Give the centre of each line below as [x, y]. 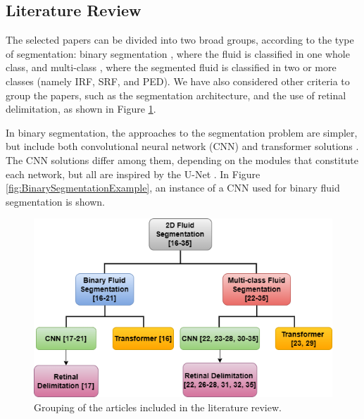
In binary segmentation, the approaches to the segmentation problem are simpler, [182, 132]
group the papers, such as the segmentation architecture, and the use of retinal [176, 95]
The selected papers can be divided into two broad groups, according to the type [180, 40]
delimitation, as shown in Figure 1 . [81, 109]
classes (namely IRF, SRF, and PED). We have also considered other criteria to [178, 81]
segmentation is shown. [55, 201]
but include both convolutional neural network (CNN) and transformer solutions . [182, 146]
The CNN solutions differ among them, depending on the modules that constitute [182, 160]
